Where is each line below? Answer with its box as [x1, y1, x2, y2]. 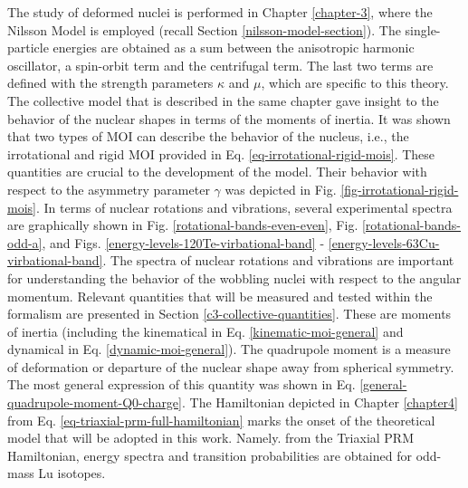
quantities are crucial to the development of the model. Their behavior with [7, 162, 427, 181]
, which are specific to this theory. [261, 73, 449, 92]
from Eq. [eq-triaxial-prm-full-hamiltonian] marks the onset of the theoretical [7, 410, 435, 429]
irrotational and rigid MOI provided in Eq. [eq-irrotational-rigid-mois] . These [7, 144, 435, 163]
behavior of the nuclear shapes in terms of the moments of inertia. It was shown [7, 109, 451, 128]
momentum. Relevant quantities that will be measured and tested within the [7, 286, 433, 305]
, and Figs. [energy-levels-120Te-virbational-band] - [42, 233, 325, 252]
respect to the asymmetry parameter [7, 179, 210, 198]
